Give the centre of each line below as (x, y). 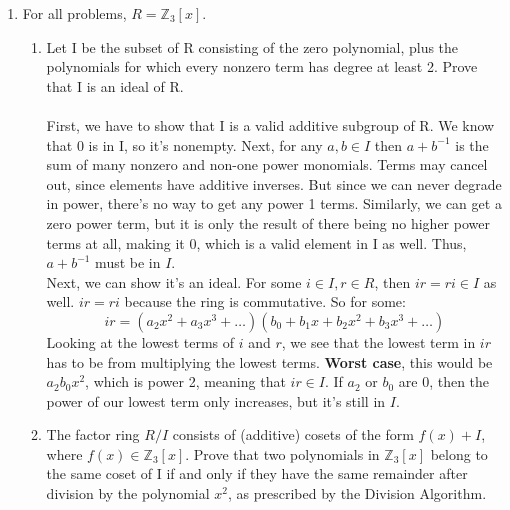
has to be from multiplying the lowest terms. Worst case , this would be (269, 361)
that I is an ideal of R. (115, 85)
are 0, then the (444, 381)
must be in (128, 262)
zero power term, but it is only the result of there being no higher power (268, 222)
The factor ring (93, 434)
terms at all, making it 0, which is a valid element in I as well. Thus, (256, 242)
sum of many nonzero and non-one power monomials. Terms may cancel (267, 164)
